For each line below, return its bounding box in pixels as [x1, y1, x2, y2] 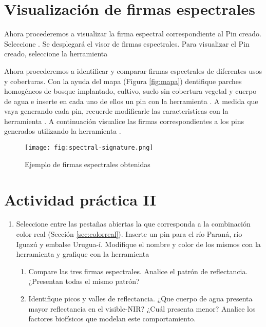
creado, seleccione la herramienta [4, 48, 108, 59]
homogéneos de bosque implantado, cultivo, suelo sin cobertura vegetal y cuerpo [4, 86, 257, 96]
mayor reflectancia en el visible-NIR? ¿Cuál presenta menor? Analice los [28, 303, 256, 314]
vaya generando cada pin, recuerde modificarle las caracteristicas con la [4, 106, 229, 116]
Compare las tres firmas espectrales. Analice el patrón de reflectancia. [28, 265, 248, 276]
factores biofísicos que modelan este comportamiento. [28, 313, 196, 324]
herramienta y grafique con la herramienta [16, 249, 149, 259]
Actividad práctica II [4, 189, 156, 210]
